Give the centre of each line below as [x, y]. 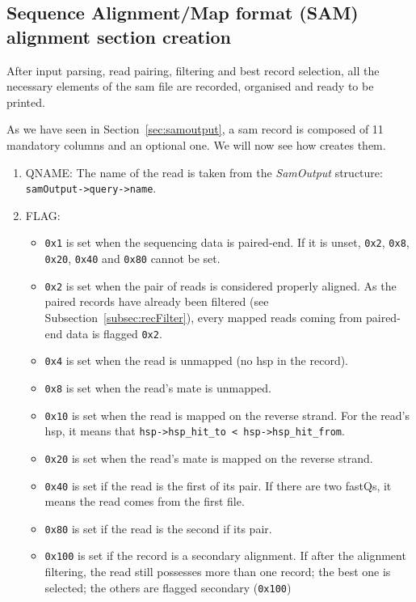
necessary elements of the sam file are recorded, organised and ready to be [190, 86]
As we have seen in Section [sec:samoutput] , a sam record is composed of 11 [195, 129]
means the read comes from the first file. [145, 501]
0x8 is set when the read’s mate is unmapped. [158, 387]
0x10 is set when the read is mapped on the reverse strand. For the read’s [227, 415]
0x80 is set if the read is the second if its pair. [158, 528]
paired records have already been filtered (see [157, 301]
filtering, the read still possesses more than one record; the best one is [218, 572]
